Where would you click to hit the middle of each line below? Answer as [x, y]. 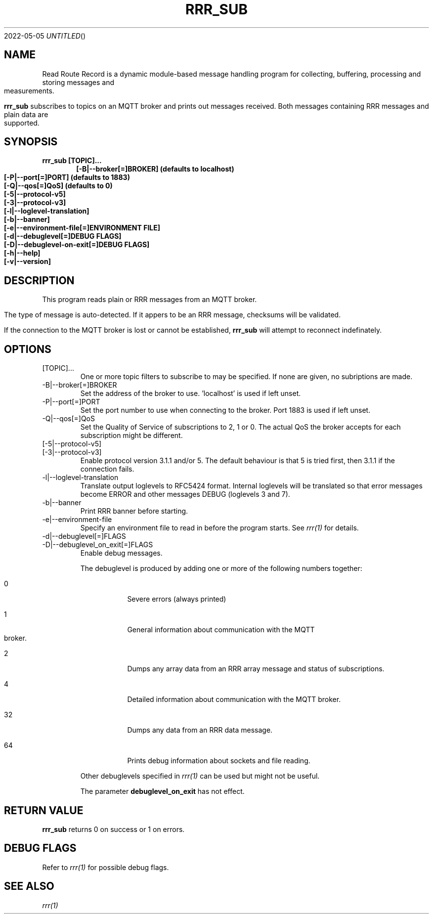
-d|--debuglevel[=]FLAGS [84, 536]
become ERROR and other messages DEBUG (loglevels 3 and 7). [185, 494]
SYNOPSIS [31, 142]
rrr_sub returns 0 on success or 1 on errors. [113, 829]
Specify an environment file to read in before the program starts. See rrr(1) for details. [219, 528]
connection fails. [107, 469]
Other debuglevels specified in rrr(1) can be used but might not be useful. [200, 776]
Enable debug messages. [121, 553]
